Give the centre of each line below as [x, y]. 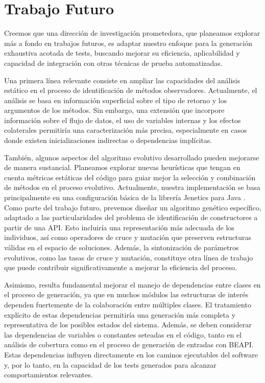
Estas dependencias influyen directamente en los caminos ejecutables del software [131, 354]
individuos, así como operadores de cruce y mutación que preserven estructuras [128, 237]
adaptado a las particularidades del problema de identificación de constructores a [131, 217]
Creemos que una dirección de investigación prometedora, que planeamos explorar [132, 33]
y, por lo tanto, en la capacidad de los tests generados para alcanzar [110, 364]
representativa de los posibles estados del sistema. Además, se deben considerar [128, 325]
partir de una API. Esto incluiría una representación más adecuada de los [119, 227]
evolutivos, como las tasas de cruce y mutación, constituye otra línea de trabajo [129, 257]
